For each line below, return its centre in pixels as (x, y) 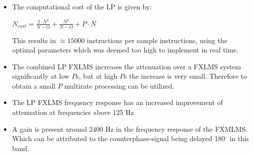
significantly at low (41, 76)
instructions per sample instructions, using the (157, 40)
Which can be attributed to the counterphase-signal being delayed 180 (119, 138)
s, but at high (97, 76)
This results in (34, 40)
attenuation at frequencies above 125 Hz (73, 112)
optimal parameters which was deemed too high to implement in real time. (125, 50)
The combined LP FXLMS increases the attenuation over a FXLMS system (126, 66)
